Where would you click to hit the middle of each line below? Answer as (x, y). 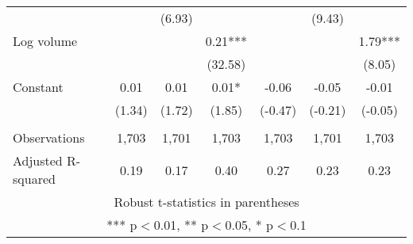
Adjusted (38, 160)
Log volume (45, 41)
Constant (38, 87)
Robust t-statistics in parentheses (206, 202)
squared (34, 179)
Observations (49, 137)
